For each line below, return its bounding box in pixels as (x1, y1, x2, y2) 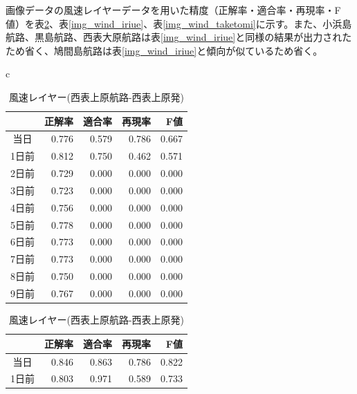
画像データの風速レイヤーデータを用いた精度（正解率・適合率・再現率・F (6, 3, 341, 17)
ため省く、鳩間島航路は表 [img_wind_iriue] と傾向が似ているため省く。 (6, 43, 323, 57)
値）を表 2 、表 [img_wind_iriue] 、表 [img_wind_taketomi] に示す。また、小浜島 (6, 16, 352, 30)
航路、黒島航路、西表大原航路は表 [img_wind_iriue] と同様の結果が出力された (6, 30, 352, 44)
